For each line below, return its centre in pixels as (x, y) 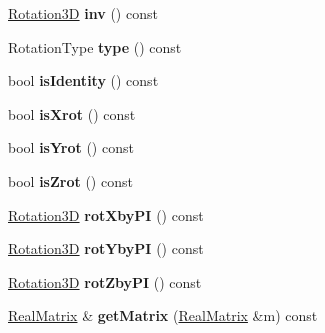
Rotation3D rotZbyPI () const (105, 281)
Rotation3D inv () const (83, 13)
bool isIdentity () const (83, 80)
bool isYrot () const (71, 147)
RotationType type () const (95, 46)
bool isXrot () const (72, 113)
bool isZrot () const (70, 180)
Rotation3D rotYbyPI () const (106, 248)
